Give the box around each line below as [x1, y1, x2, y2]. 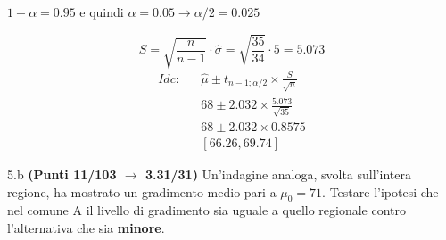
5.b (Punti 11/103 [7, 164, 117, 183]
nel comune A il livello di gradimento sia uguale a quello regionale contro [7, 201, 407, 219]
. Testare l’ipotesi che [322, 182, 439, 201]
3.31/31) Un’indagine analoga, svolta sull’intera [145, 164, 411, 183]
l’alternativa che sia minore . [7, 218, 165, 236]
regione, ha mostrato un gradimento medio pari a [7, 182, 277, 201]
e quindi [79, 3, 124, 21]
